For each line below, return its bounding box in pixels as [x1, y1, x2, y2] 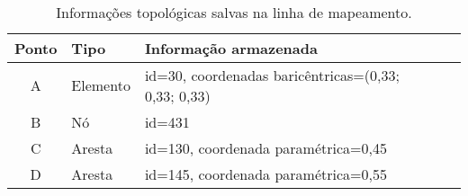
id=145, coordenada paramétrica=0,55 [144, 163, 387, 184]
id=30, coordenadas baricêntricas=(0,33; [144, 64, 400, 85]
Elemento [71, 75, 130, 96]
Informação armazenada [144, 37, 318, 58]
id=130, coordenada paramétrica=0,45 [144, 137, 387, 158]
